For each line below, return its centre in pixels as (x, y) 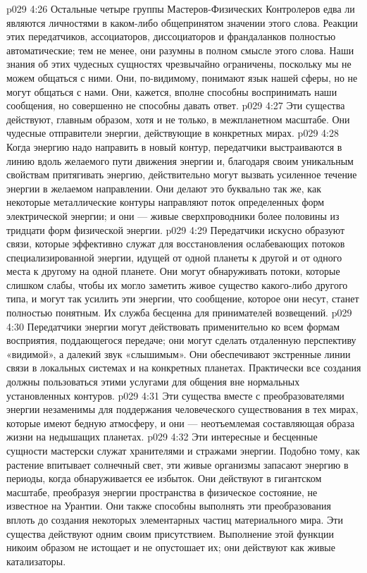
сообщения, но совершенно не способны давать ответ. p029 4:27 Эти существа (176, 105)
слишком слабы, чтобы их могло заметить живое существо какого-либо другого (177, 284)
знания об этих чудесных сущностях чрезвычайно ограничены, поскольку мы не (179, 64)
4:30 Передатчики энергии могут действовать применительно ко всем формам (173, 326)
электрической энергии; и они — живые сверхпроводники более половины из (173, 215)
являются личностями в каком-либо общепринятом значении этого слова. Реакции (182, 22)
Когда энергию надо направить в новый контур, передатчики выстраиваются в (174, 146)
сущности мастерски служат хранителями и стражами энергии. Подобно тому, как (183, 450)
